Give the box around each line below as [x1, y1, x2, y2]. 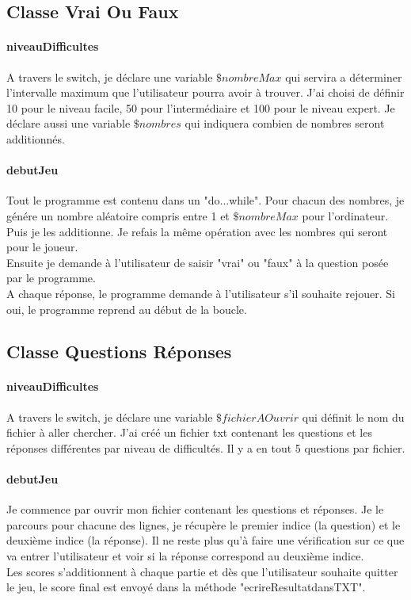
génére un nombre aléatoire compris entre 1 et [6, 207, 230, 224]
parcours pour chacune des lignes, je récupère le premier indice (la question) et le [6, 516, 401, 533]
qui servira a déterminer [285, 68, 402, 85]
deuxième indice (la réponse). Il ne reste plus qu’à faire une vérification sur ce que [6, 532, 405, 548]
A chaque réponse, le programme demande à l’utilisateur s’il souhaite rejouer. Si [6, 285, 395, 301]
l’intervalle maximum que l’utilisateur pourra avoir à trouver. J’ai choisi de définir [6, 84, 405, 101]
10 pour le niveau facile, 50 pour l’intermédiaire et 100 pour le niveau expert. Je [6, 99, 395, 116]
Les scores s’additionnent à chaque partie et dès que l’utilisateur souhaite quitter [6, 563, 398, 579]
